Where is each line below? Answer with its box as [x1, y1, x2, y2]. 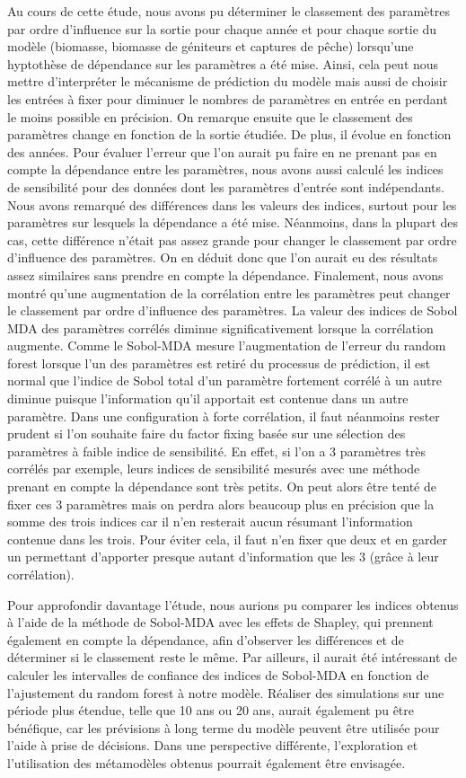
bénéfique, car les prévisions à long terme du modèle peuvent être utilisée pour [7, 718, 440, 737]
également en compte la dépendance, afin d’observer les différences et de [7, 630, 404, 649]
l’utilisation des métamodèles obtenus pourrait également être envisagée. [7, 753, 406, 772]
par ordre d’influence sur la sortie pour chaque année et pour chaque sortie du [7, 19, 437, 38]
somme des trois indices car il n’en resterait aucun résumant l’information [7, 512, 413, 531]
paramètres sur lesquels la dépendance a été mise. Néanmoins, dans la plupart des [7, 213, 459, 232]
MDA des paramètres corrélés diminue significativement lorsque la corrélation [7, 318, 434, 337]
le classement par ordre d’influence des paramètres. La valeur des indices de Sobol [7, 301, 458, 320]
